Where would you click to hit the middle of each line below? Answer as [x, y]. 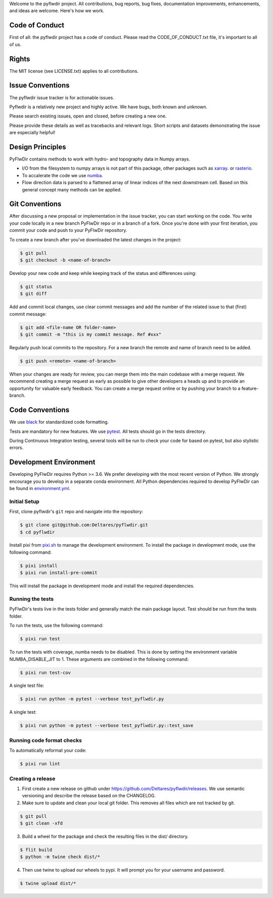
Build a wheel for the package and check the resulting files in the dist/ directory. [105, 836]
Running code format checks [45, 740]
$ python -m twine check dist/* [60, 857]
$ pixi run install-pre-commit [59, 573]
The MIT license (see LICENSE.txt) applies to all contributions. [74, 71]
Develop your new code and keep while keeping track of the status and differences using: [103, 273]
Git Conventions [35, 204]
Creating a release [32, 779]
